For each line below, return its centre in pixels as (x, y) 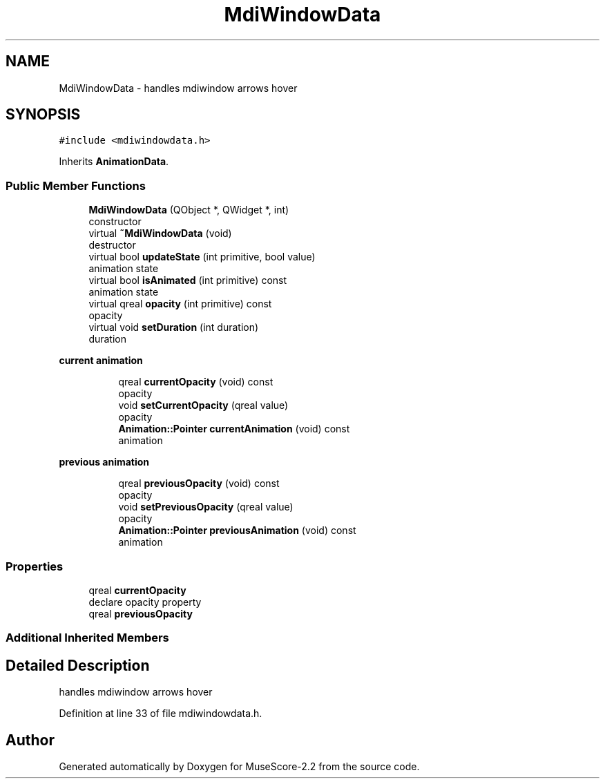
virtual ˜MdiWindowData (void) (160, 233)
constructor (115, 222)
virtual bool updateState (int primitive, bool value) (202, 257)
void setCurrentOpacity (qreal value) (203, 405)
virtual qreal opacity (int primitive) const (180, 304)
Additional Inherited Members (87, 638)
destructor (112, 245)
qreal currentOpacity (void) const (196, 382)
